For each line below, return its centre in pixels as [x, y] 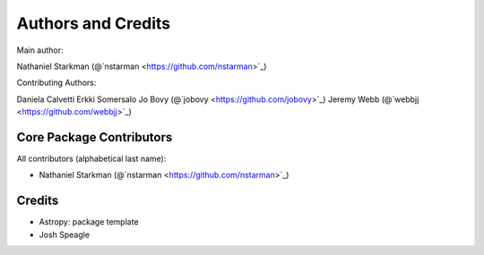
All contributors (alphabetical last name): [91, 159]
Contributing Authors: [56, 83]
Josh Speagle [64, 234]
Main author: [40, 50]
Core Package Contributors [95, 137]
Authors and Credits [94, 23]
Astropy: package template [89, 222]
